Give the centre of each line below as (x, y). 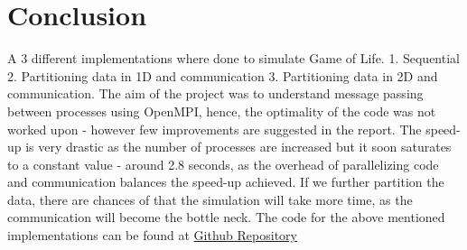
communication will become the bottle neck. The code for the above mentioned (226, 217)
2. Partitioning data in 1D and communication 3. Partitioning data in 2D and (223, 75)
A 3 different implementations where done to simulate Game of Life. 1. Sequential (233, 58)
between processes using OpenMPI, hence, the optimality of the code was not (222, 111)
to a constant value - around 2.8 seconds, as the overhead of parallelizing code (223, 164)
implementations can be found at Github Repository (152, 235)
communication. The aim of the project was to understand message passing (215, 93)
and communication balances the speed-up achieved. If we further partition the (226, 182)
